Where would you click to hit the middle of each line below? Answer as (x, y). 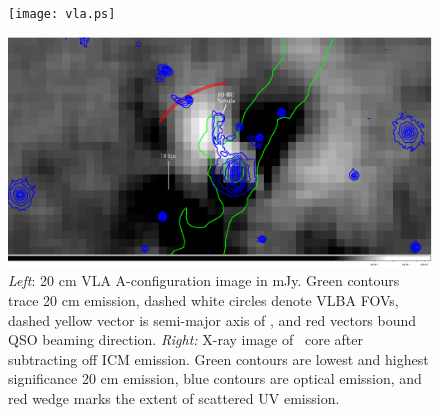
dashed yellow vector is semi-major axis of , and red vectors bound (212, 319)
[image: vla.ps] (62, 14)
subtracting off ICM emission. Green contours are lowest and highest (218, 358)
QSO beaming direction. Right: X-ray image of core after (185, 339)
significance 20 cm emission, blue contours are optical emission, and (215, 378)
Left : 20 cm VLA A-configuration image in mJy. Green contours (204, 280)
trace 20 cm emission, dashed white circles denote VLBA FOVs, (203, 300)
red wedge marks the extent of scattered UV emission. (174, 398)
